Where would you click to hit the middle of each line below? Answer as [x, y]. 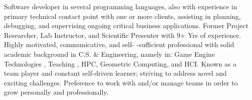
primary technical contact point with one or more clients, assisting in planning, [123, 16]
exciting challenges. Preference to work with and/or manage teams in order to [121, 82]
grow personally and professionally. [56, 92]
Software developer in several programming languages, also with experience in [121, 6]
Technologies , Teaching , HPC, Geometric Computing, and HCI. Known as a [120, 63]
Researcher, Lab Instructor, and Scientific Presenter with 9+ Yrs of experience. [123, 35]
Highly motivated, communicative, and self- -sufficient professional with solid [119, 44]
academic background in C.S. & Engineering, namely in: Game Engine [110, 54]
